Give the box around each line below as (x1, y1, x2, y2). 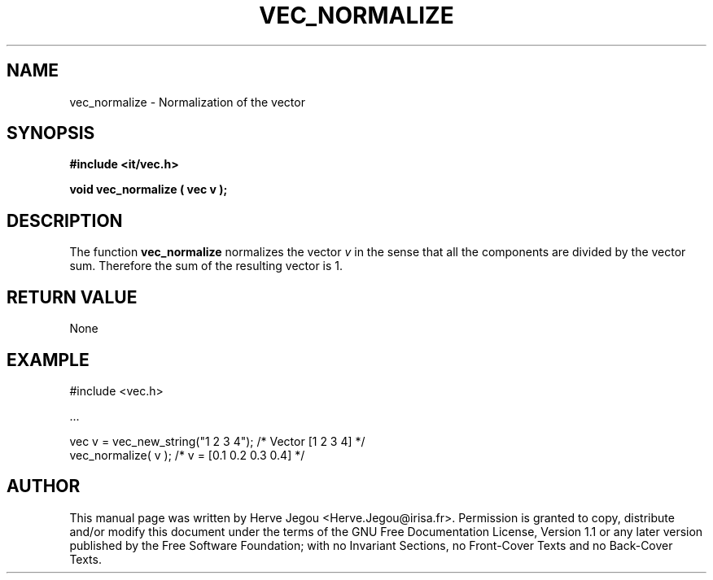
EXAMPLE (7, 349, 90, 370)
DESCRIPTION (7, 210, 123, 231)
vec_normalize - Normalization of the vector (69, 94, 305, 109)
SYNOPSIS (7, 123, 95, 144)
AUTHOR (7, 476, 81, 497)
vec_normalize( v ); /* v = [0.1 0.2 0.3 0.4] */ (69, 447, 305, 462)
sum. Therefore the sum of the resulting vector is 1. (69, 259, 343, 273)
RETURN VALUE (7, 286, 138, 307)
